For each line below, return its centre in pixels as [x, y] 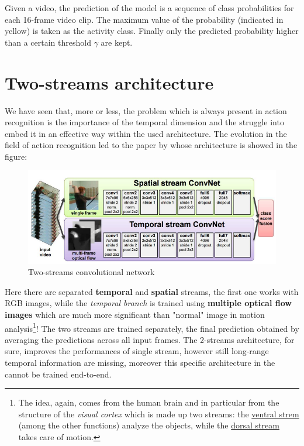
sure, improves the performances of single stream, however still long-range [137, 351]
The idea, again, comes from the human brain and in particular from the [149, 402]
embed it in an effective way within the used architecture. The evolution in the [146, 133]
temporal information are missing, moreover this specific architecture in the [140, 362]
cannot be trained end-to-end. [58, 374]
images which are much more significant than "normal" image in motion [135, 314]
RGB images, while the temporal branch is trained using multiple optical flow [148, 303]
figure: [16, 156]
